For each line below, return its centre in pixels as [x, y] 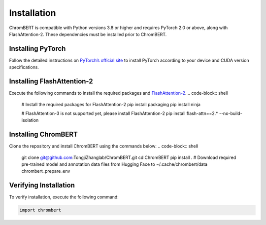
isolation [30, 120]
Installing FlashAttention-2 [51, 81]
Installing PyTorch [37, 49]
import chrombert [40, 210]
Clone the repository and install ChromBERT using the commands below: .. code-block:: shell [103, 146]
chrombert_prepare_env [46, 171]
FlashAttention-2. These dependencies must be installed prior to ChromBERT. [88, 34]
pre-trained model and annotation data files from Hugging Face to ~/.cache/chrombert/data [115, 164]
